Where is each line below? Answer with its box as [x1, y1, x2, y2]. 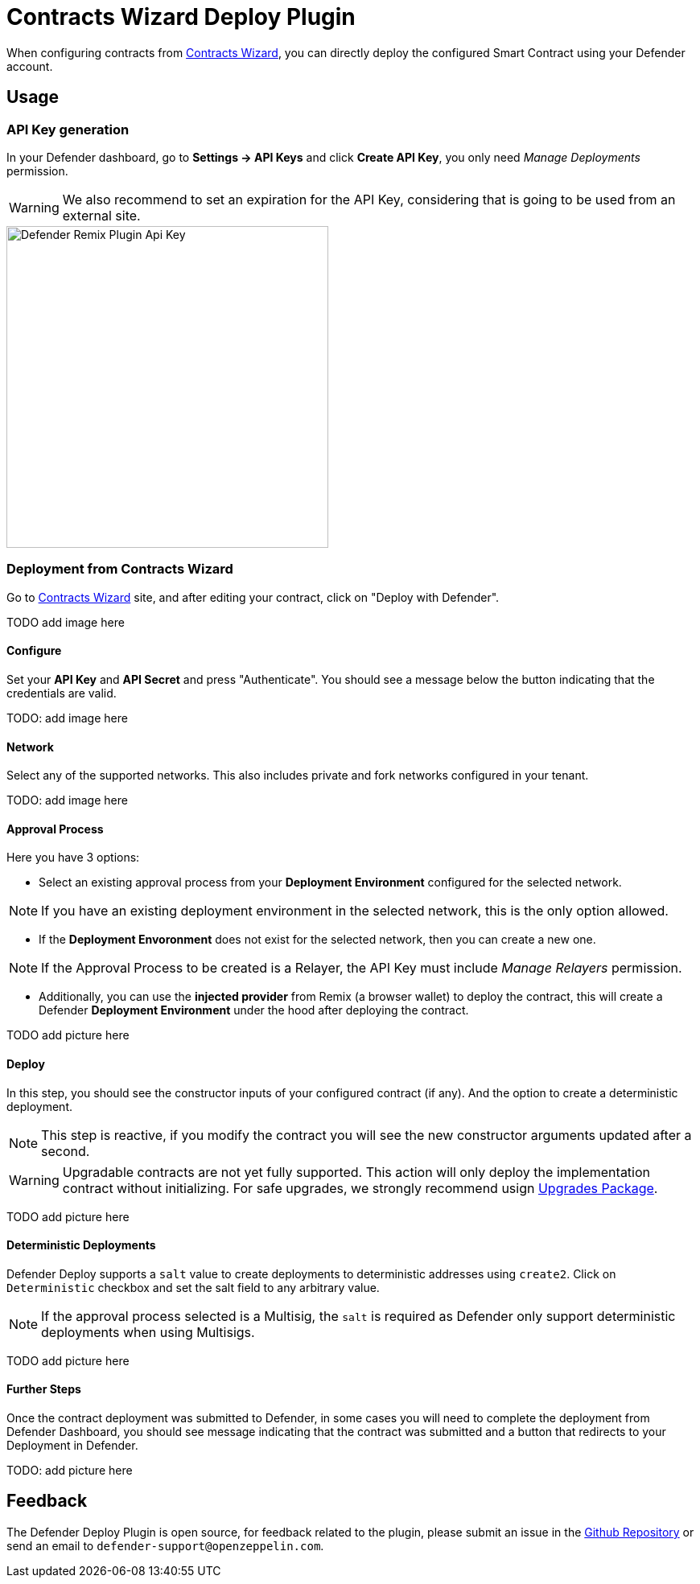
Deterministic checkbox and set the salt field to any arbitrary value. [6, 1280, 380, 1294]
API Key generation [6, 121, 130, 138]
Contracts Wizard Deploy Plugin [6, 3, 356, 31]
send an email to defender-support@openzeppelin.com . [6, 1538, 324, 1553]
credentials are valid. [6, 685, 117, 700]
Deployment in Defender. [6, 1438, 138, 1453]
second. [41, 1142, 90, 1159]
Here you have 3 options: [6, 850, 140, 865]
